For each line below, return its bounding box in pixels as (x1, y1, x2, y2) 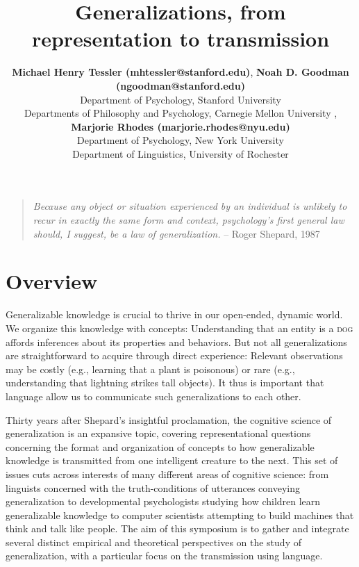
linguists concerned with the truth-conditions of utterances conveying (6, 480, 300, 495)
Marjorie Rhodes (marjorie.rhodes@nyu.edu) (71, 119, 290, 133)
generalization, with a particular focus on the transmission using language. (6, 548, 323, 563)
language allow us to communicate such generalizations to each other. (6, 388, 301, 403)
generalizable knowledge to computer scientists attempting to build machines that (6, 507, 354, 522)
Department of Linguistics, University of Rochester (72, 146, 289, 161)
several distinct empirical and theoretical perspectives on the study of (6, 534, 301, 549)
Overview (6, 267, 98, 295)
